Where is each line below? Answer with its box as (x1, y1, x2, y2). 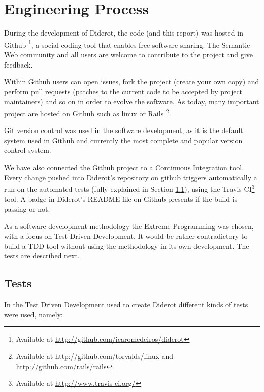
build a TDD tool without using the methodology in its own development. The (4, 240, 249, 251)
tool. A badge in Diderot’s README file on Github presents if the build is (4, 193, 238, 204)
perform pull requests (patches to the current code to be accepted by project (4, 86, 243, 96)
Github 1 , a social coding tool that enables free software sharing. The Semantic (4, 38, 250, 50)
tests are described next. (4, 250, 80, 261)
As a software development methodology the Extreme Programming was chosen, (4, 220, 254, 231)
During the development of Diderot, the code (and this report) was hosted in (4, 27, 243, 38)
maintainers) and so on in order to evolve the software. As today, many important (4, 96, 259, 107)
